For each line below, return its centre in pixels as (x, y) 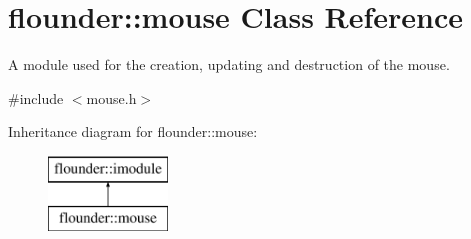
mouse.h (111, 97)
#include (36, 97)
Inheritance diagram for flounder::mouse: (133, 131)
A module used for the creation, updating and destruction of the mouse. (229, 64)
